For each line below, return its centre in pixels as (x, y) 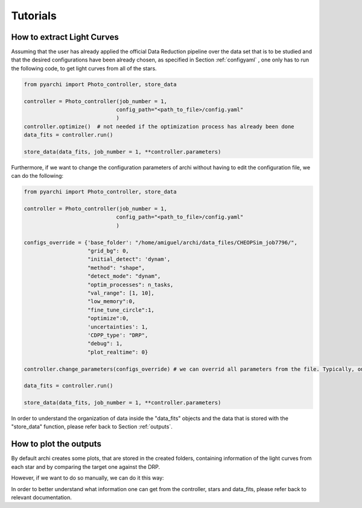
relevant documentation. (42, 497)
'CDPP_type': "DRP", (118, 335)
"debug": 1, (105, 344)
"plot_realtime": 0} (118, 352)
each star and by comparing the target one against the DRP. (86, 466)
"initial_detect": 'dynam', (129, 259)
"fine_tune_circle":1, (121, 310)
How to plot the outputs (56, 444)
